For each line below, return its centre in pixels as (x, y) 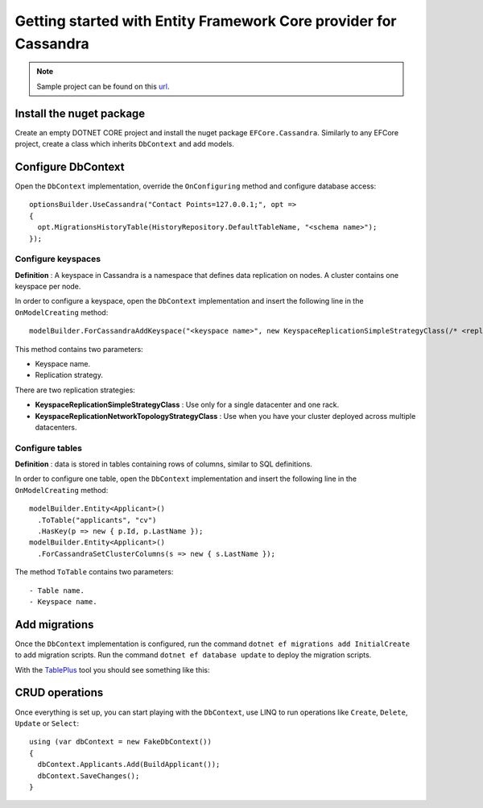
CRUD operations (59, 693)
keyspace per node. (48, 287)
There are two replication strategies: (75, 390)
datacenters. (56, 427)
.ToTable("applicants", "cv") (97, 520)
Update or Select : (47, 723)
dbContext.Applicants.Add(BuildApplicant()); (129, 764)
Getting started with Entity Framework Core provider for (206, 21)
